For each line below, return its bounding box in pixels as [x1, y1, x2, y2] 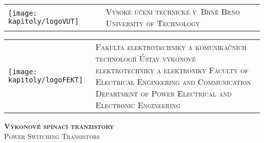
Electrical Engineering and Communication [95, 76, 251, 87]
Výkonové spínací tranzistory [4, 121, 114, 131]
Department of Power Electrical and [95, 87, 232, 99]
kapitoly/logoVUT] [8, 17, 79, 25]
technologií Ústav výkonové [95, 53, 196, 64]
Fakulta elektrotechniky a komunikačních [95, 41, 247, 53]
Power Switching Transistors [4, 130, 100, 141]
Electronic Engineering [95, 99, 181, 111]
